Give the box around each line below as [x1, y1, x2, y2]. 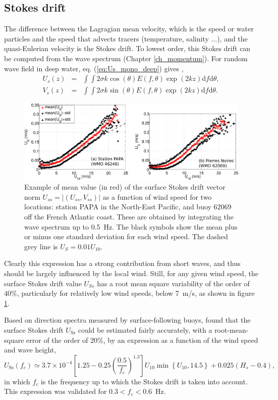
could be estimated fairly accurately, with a [78, 324, 212, 335]
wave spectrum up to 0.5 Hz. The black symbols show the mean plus [24, 221, 238, 232]
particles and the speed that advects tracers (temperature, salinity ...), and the [4, 33, 248, 43]
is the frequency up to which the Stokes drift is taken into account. [40, 376, 248, 386]
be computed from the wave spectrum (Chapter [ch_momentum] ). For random [4, 53, 248, 63]
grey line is [24, 241, 58, 251]
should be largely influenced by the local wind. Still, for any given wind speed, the [4, 268, 258, 279]
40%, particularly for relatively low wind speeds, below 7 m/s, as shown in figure [4, 288, 255, 298]
